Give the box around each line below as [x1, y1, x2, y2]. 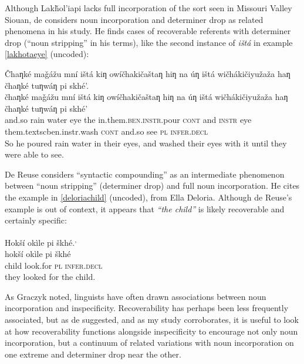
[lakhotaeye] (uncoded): [5, 48, 89, 60]
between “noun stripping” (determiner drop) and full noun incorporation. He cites [5, 179, 300, 192]
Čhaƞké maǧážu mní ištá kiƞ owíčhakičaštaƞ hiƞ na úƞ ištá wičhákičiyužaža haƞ [5, 67, 291, 79]
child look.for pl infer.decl [5, 259, 103, 271]
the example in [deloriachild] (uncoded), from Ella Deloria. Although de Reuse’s [5, 191, 292, 203]
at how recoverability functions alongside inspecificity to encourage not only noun [5, 325, 298, 337]
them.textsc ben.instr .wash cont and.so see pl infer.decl [5, 125, 208, 137]
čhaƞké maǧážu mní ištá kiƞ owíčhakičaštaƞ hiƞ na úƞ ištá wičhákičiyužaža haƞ [5, 91, 288, 103]
